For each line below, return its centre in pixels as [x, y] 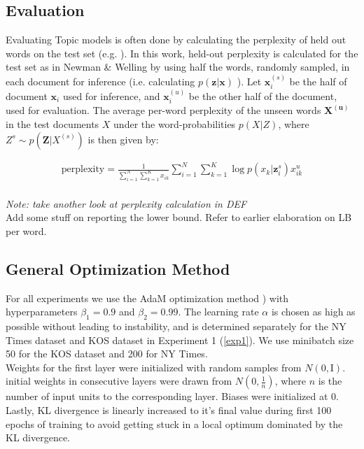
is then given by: [123, 139]
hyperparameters [42, 312]
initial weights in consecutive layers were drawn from [119, 381]
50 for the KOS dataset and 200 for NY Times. [107, 354]
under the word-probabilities [175, 124]
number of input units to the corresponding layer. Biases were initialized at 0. [172, 396]
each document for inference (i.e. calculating [100, 81]
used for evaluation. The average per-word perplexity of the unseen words [163, 110]
